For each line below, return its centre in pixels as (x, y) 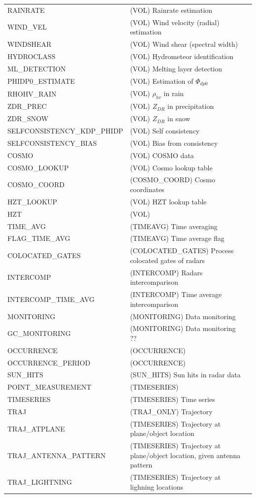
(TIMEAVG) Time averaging (174, 226)
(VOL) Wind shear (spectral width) (184, 44)
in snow (179, 118)
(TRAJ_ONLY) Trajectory (171, 411)
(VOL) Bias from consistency (174, 143)
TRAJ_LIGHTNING (40, 482)
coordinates (147, 189)
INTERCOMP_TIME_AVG (51, 299)
